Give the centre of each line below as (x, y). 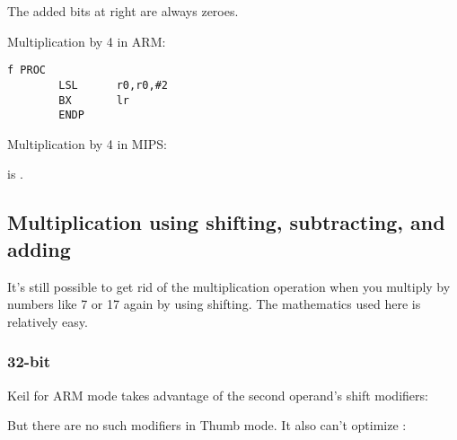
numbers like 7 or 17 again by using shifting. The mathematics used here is (214, 304)
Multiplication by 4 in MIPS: (87, 143)
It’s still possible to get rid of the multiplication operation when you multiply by (229, 286)
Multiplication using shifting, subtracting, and (226, 222)
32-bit (29, 361)
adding (39, 248)
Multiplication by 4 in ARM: (87, 41)
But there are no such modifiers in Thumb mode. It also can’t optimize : (207, 425)
